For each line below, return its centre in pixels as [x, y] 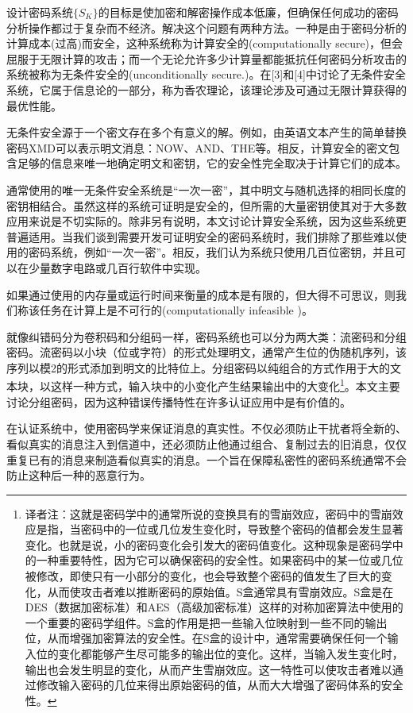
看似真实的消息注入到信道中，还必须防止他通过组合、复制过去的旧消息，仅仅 [206, 443]
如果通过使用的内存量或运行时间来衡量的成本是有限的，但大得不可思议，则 [201, 294]
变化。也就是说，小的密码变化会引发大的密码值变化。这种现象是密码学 [208, 544]
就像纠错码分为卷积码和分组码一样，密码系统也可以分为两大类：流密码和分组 [206, 336]
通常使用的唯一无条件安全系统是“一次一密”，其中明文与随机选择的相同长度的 [206, 189]
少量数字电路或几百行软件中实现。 [117, 267]
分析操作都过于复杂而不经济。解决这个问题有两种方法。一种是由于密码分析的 [206, 27]
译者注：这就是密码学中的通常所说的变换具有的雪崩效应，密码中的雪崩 [208, 513]
